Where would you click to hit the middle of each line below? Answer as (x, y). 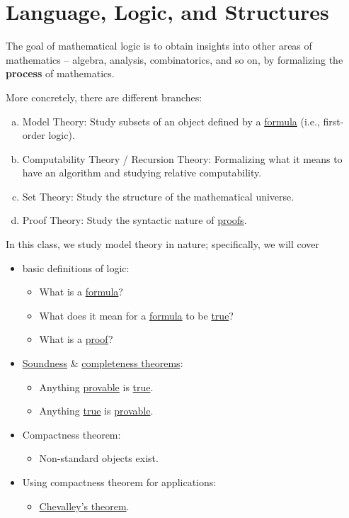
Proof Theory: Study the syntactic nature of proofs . (135, 220)
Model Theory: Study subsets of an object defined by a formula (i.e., (171, 121)
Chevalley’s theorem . (84, 506)
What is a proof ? (76, 339)
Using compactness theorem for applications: (119, 482)
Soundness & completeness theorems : (103, 363)
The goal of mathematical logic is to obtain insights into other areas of (159, 46)
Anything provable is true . (96, 387)
